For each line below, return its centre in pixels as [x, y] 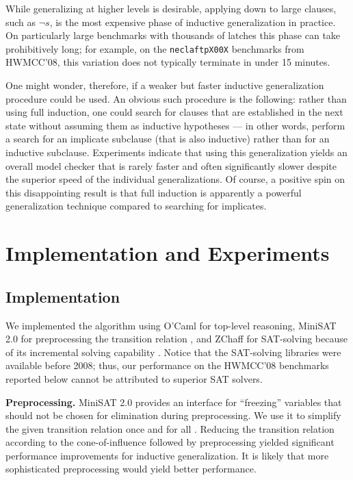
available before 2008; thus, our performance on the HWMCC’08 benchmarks [167, 365]
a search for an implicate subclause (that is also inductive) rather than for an [168, 139]
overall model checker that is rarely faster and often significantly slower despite [171, 165]
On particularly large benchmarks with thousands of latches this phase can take [173, 35]
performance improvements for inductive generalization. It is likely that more [167, 455]
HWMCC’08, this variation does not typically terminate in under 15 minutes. [168, 62]
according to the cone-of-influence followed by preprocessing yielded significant [170, 442]
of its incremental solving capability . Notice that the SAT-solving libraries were [173, 352]
